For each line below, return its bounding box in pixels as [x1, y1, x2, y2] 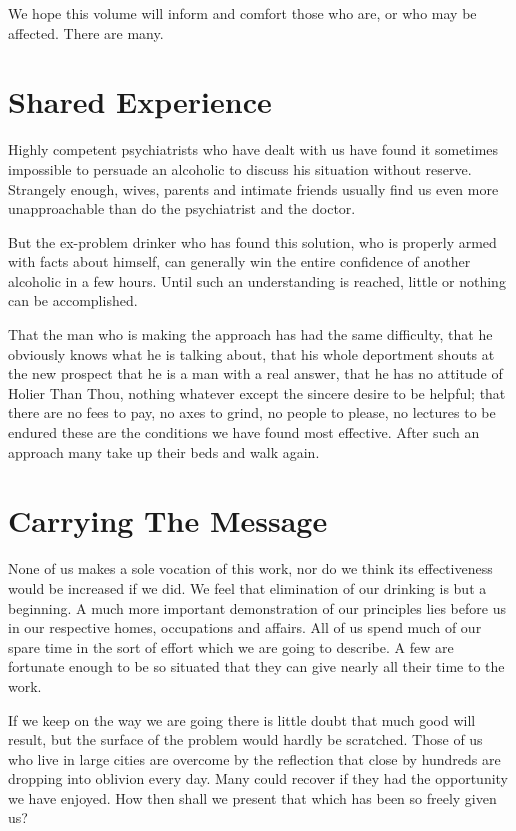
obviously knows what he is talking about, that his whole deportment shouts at [8, 343, 495, 364]
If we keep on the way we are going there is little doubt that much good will [8, 709, 476, 730]
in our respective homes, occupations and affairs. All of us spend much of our [8, 617, 482, 638]
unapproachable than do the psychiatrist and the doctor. [8, 198, 356, 219]
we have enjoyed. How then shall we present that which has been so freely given [8, 787, 497, 808]
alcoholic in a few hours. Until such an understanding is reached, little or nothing [8, 270, 506, 291]
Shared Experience [8, 81, 272, 122]
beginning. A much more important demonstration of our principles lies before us [8, 597, 506, 618]
